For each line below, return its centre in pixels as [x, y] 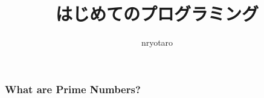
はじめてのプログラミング [157, 14]
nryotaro [157, 42]
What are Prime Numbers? [73, 89]
